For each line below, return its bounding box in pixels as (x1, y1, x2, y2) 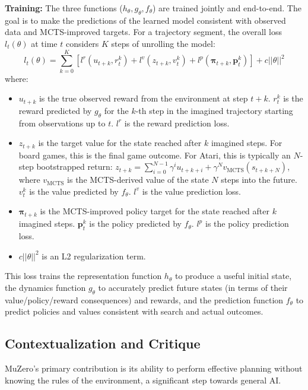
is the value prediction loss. (142, 185, 241, 197)
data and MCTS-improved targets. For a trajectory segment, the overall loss (5, 26, 282, 38)
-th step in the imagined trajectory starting (135, 104, 293, 116)
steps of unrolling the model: (111, 37, 215, 49)
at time (31, 37, 58, 49)
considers (65, 37, 99, 49)
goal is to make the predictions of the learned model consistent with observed (5, 14, 286, 26)
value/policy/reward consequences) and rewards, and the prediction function (5, 293, 284, 306)
